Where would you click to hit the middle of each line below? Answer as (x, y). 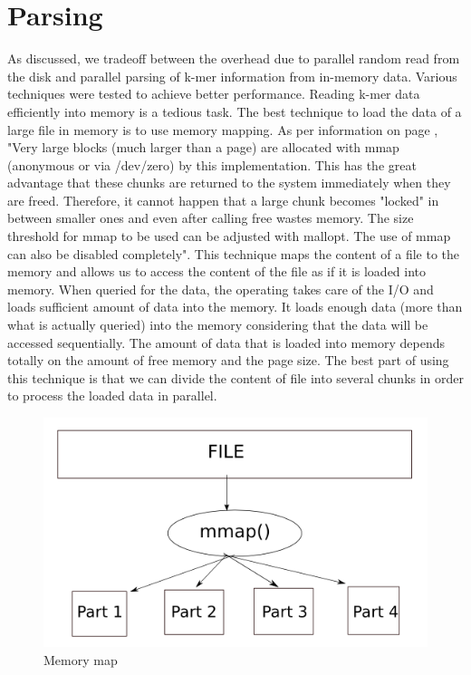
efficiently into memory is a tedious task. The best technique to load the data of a (235, 111)
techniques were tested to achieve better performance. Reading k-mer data (214, 94)
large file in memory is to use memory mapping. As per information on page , (223, 129)
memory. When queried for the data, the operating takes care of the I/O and (221, 289)
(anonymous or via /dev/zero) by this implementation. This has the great (212, 164)
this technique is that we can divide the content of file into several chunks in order (236, 377)
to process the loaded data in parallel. (112, 395)
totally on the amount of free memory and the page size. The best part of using (228, 360)
